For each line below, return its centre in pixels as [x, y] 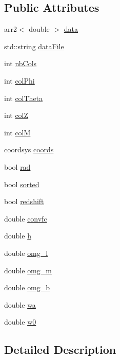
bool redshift [24, 201]
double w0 [20, 322]
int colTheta [24, 98]
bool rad [17, 166]
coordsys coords [29, 149]
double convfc [26, 218]
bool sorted [22, 184]
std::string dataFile [34, 46]
